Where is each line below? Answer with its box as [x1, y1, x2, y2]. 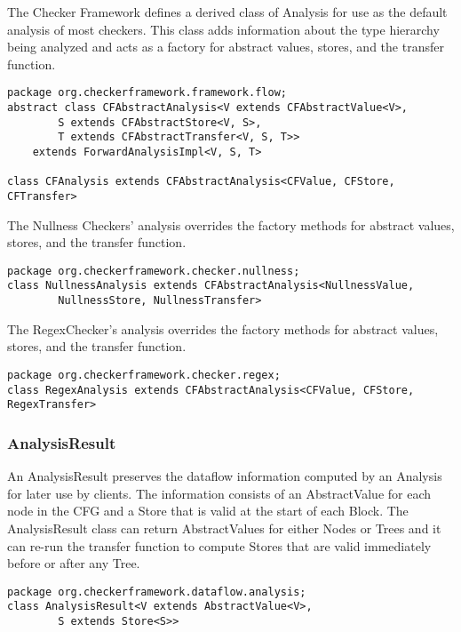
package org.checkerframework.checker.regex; [7, 368, 281, 381]
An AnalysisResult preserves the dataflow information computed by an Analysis [7, 467, 442, 485]
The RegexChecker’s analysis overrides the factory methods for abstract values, [7, 319, 439, 338]
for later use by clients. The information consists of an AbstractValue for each [7, 484, 432, 502]
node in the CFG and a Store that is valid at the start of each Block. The [7, 501, 409, 520]
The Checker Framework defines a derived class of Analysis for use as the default [7, 3, 448, 20]
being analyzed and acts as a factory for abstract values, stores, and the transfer [7, 37, 444, 56]
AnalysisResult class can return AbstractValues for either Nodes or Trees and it [7, 518, 441, 537]
